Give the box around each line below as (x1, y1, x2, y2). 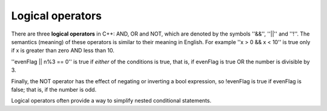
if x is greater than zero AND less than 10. (11, 47, 115, 54)
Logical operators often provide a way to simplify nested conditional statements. (11, 97, 212, 104)
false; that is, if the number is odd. (11, 86, 97, 93)
